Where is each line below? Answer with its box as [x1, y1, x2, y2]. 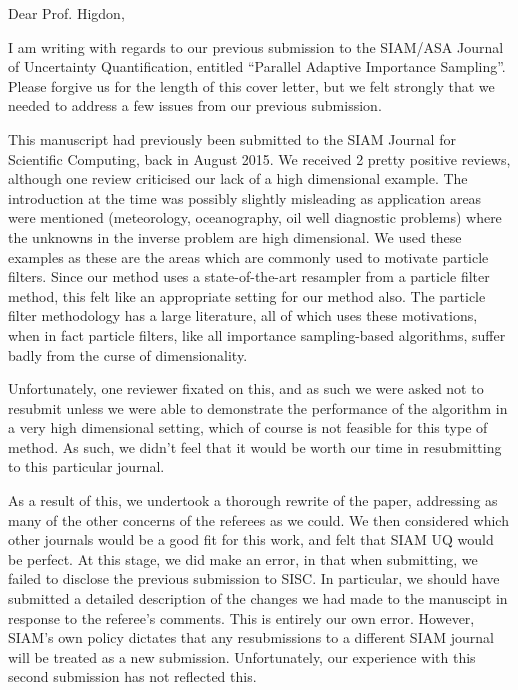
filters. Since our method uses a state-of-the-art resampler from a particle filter [8, 266, 490, 287]
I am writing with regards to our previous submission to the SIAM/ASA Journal [8, 36, 504, 57]
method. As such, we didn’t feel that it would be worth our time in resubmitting [8, 436, 502, 457]
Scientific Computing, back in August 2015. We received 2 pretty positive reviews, [8, 148, 511, 169]
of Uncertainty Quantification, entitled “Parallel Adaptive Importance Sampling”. [8, 56, 506, 77]
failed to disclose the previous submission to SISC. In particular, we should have [8, 568, 500, 589]
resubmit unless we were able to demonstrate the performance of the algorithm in [8, 397, 508, 418]
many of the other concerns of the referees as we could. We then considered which [8, 509, 509, 530]
